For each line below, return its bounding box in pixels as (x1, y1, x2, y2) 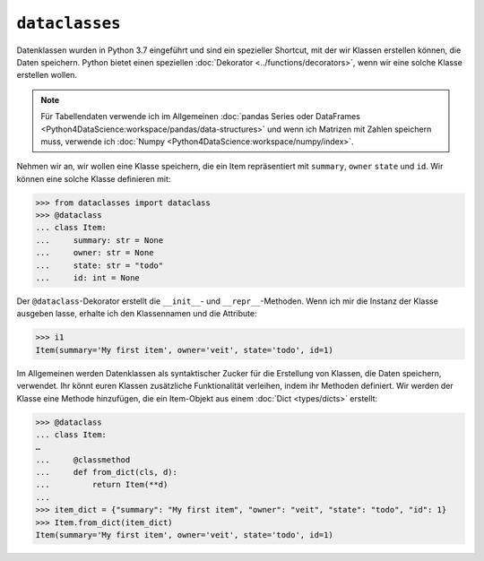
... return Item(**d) (35, 479, 169, 490)
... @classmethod (35, 454, 131, 465)
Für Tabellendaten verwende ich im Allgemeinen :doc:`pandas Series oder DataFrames (40, 111, 360, 122)
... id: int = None (35, 273, 141, 282)
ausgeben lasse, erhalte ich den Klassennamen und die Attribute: (16, 308, 257, 319)
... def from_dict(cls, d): (35, 467, 178, 478)
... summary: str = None (35, 235, 164, 246)
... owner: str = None (35, 247, 154, 258)
